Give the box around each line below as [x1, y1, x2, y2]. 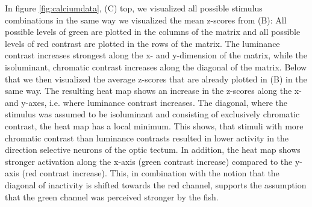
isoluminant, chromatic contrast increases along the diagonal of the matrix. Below [5, 60, 307, 73]
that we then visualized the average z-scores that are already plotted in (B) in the [5, 72, 307, 85]
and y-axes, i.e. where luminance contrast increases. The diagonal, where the [5, 96, 288, 108]
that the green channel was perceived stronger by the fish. [5, 190, 219, 203]
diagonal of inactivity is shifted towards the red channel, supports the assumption [5, 178, 307, 191]
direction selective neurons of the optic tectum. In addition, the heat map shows [5, 143, 301, 156]
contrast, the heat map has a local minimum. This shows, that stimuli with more [5, 119, 304, 132]
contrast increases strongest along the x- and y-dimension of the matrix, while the [5, 49, 307, 61]
